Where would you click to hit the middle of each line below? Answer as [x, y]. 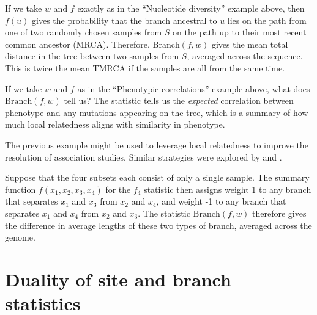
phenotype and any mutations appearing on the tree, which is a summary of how [157, 112]
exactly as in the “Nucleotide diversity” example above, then [191, 8]
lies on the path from [267, 20]
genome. [20, 237]
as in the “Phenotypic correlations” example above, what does [194, 88]
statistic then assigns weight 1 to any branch [228, 189]
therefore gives [279, 213]
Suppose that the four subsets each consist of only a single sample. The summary [157, 177]
